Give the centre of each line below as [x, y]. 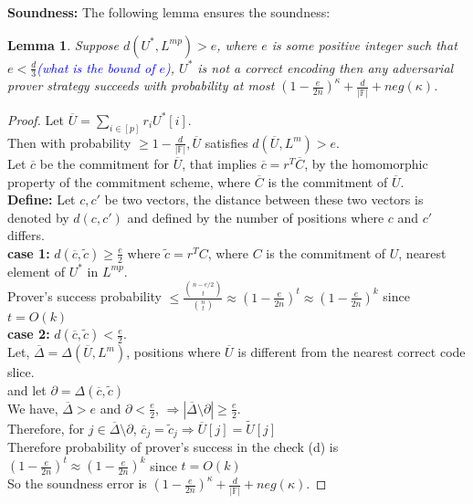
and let [27, 389]
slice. [21, 372]
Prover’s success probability [85, 296]
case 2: [29, 334]
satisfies [226, 142]
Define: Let [42, 199]
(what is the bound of [96, 67]
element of [36, 271]
